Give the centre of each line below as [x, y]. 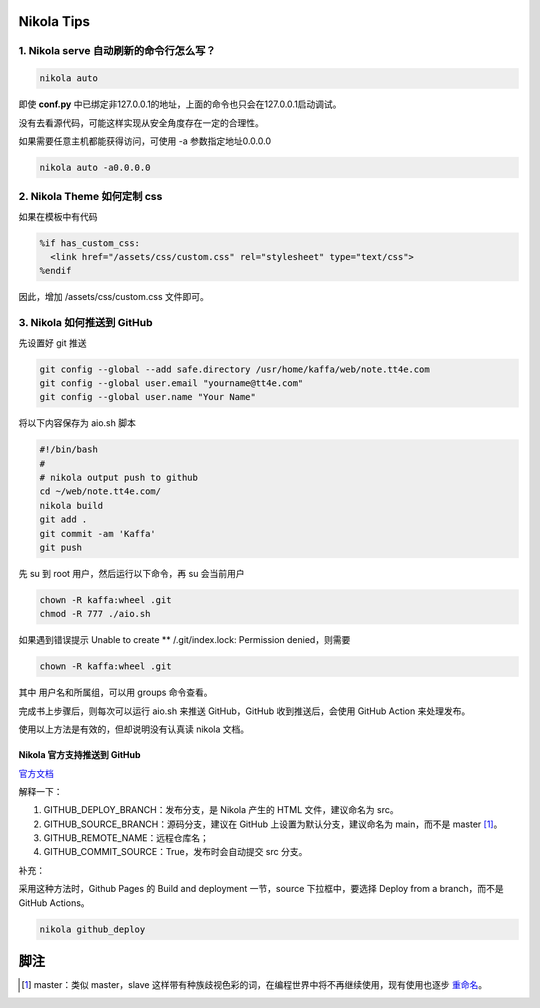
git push [61, 548]
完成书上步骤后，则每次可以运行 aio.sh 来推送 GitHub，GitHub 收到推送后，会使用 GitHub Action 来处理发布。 [244, 711]
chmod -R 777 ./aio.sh [95, 614]
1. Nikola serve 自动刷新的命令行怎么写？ [117, 51]
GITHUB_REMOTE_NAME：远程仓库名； [126, 838]
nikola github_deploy [92, 929]
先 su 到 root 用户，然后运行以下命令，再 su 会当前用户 [131, 573]
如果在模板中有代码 [58, 216]
